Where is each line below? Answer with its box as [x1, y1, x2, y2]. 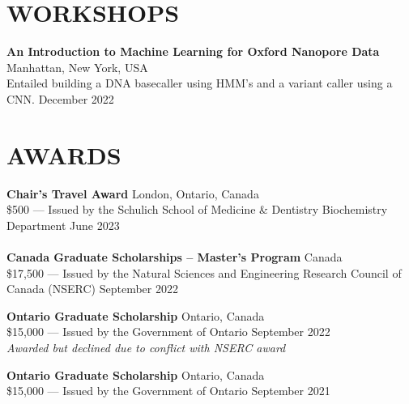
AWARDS [6, 138, 121, 171]
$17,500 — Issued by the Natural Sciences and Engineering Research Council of [6, 264, 402, 281]
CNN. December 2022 [6, 90, 114, 107]
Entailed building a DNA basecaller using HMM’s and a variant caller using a [6, 74, 393, 91]
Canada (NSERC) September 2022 [6, 280, 178, 297]
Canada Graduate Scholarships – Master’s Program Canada [6, 249, 343, 265]
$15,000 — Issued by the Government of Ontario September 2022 [6, 323, 330, 340]
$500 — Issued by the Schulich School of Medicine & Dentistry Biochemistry [6, 201, 388, 218]
